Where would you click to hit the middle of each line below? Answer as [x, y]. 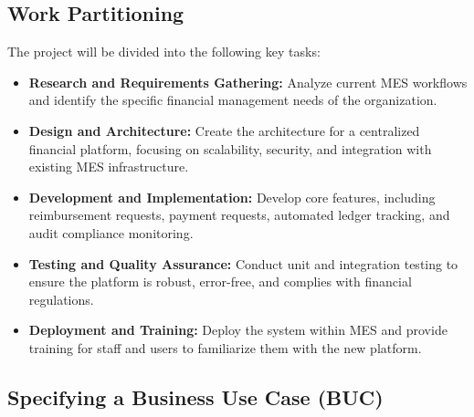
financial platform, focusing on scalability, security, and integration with [230, 148]
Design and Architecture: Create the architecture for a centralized [224, 130]
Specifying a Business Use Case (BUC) [195, 396]
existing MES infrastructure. [109, 167]
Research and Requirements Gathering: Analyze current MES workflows [248, 82]
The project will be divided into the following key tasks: [164, 52]
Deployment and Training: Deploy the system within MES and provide [238, 330]
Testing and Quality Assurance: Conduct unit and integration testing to [243, 263]
